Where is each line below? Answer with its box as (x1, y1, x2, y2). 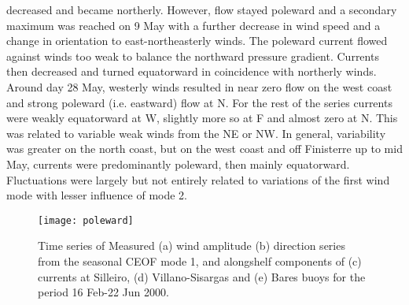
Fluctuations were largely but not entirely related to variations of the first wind (6, 171, 390, 188)
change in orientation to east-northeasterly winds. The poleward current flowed (6, 32, 388, 49)
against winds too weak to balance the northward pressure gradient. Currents (6, 47, 379, 64)
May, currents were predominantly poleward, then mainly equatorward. (6, 155, 350, 172)
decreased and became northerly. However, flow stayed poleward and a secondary (6, 2, 397, 17)
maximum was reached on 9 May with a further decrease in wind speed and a (6, 17, 381, 33)
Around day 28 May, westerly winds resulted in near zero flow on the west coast (6, 78, 392, 95)
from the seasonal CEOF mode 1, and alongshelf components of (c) (38, 252, 362, 269)
